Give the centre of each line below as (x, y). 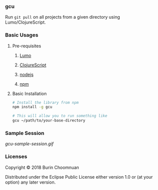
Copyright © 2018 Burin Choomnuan (42, 167)
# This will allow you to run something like (60, 116)
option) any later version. (30, 182)
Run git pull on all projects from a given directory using (63, 17)
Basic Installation (29, 94)
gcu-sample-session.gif (30, 144)
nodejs (26, 74)
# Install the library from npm (45, 102)
